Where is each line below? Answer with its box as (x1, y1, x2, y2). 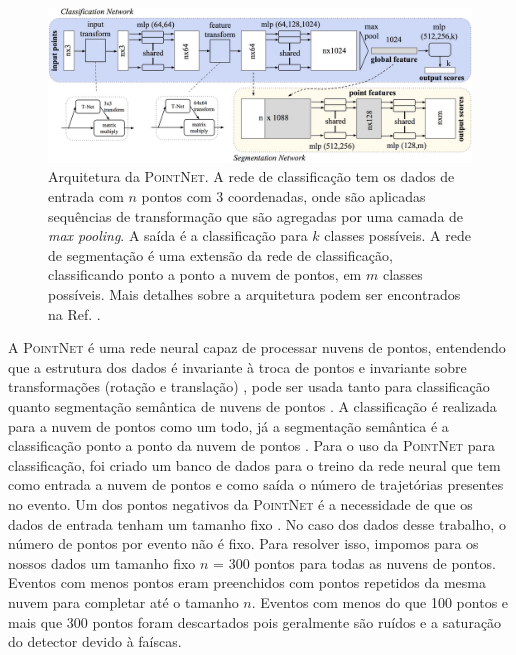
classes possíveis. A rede (324, 225, 471, 246)
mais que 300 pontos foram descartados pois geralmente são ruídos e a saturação (8, 611, 502, 632)
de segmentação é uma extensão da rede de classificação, (48, 244, 393, 265)
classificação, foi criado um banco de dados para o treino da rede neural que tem (8, 454, 501, 475)
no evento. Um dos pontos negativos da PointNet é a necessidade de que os (8, 493, 473, 514)
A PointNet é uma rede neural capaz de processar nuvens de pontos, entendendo (8, 337, 506, 358)
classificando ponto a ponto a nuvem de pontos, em (48, 264, 362, 285)
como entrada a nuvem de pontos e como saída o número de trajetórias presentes (8, 474, 504, 495)
